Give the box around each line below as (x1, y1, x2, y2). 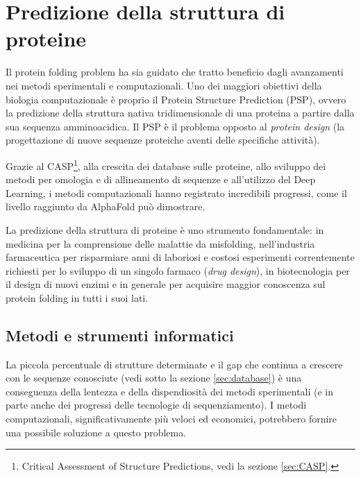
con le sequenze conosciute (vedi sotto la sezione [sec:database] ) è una (6, 370, 302, 385)
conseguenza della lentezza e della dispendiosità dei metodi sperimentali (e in (6, 384, 334, 398)
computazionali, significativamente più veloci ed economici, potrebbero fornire (6, 411, 337, 426)
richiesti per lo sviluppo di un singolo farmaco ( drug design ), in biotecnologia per (6, 263, 350, 278)
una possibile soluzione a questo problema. (6, 425, 187, 439)
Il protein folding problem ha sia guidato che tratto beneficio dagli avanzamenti (6, 65, 344, 79)
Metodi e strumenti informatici (6, 324, 234, 345)
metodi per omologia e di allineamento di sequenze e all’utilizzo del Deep (6, 172, 316, 187)
